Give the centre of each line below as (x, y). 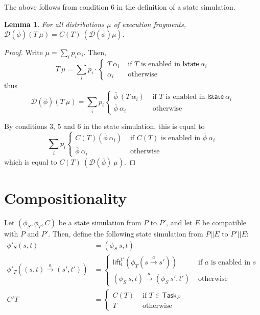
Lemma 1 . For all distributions (54, 24)
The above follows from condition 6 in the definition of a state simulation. (120, 7)
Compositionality (66, 198)
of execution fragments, (150, 24)
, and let (179, 222)
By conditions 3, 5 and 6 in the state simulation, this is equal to (104, 126)
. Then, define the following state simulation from (126, 234)
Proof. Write (23, 52)
